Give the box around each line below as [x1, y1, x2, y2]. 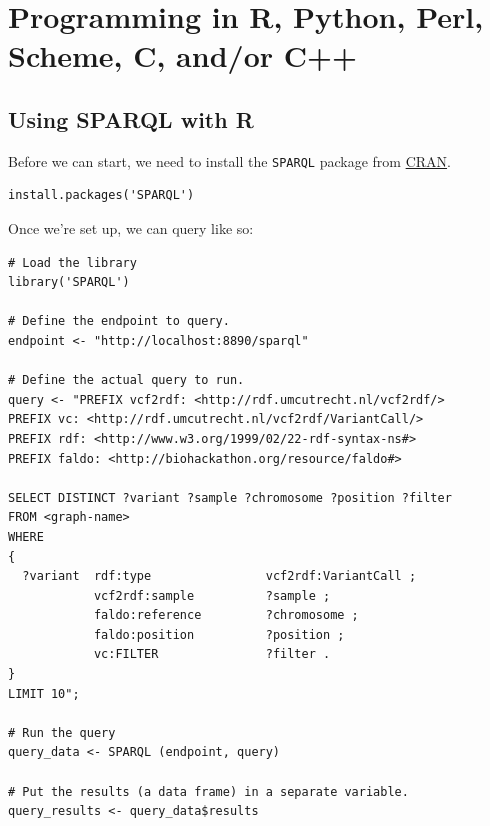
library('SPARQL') [8, 275, 130, 290]
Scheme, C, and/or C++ [8, 35, 358, 76]
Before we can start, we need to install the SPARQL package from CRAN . [8, 150, 451, 171]
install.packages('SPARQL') [8, 188, 195, 203]
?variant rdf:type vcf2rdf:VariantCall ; [22, 569, 417, 584]
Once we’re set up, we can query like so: [8, 218, 254, 239]
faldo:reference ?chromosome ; [93, 608, 359, 623]
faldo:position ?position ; [93, 627, 345, 642]
